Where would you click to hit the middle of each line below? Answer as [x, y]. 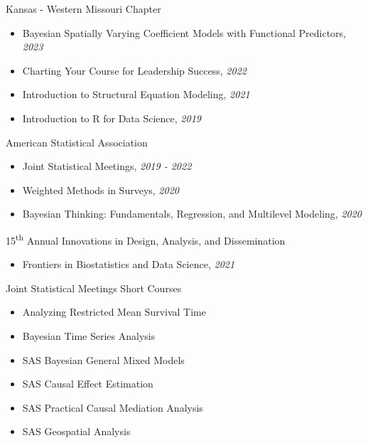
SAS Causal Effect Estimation [88, 384]
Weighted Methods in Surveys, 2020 [101, 190]
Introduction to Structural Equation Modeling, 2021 [136, 94]
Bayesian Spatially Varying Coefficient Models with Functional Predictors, [184, 32]
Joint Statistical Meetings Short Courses [94, 288]
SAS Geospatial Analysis [76, 431]
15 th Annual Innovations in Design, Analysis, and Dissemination [146, 239]
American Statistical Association [77, 142]
